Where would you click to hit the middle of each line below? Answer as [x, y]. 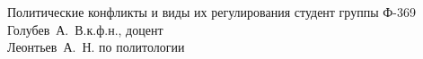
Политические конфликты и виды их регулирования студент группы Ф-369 [211, 12]
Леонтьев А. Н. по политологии [96, 47]
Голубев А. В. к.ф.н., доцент [85, 29]
